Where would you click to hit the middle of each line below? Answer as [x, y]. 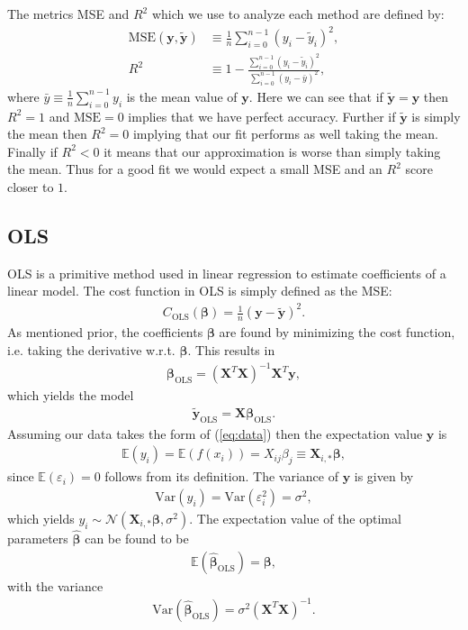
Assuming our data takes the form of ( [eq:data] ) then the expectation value [215, 433]
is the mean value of [182, 96]
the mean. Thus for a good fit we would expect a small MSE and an [195, 169]
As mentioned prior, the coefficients [105, 332]
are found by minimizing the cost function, [337, 332]
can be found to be [137, 539]
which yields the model [71, 395]
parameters [38, 539]
